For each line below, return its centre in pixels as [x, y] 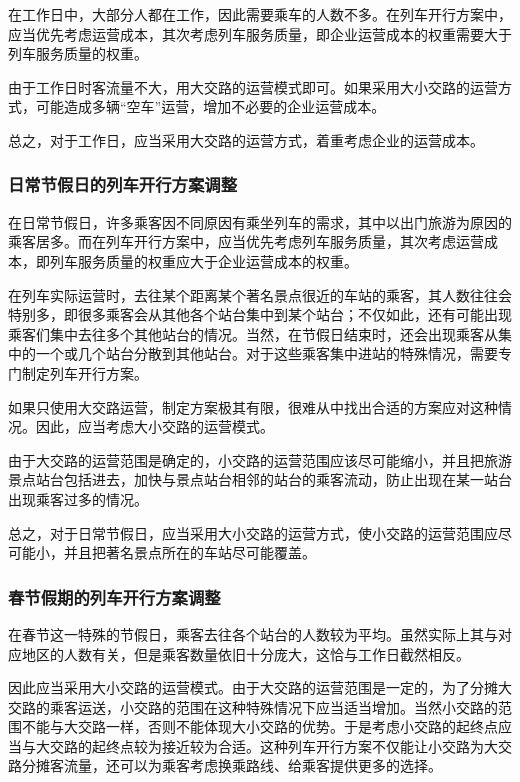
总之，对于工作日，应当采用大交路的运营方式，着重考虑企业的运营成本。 [246, 139]
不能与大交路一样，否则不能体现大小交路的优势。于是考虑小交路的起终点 [259, 726]
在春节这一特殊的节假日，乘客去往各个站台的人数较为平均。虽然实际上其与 [253, 633]
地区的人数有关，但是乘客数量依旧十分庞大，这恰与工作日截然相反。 [245, 653]
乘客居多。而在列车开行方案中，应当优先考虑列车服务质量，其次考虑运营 [246, 241]
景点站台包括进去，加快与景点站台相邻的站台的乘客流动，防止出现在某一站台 [260, 479]
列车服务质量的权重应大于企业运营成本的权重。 [203, 260]
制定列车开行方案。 [84, 372]
